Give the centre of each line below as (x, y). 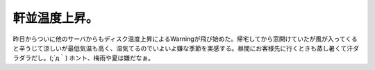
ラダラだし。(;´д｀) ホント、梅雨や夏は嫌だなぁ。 (83, 58)
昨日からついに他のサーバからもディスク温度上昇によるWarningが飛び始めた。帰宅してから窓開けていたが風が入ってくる (185, 39)
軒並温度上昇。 (56, 18)
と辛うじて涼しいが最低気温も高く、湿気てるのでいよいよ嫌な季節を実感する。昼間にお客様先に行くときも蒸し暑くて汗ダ (186, 48)
